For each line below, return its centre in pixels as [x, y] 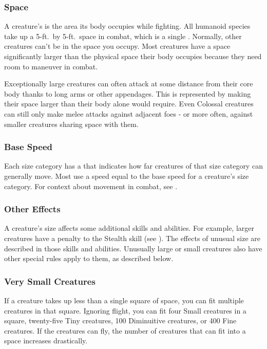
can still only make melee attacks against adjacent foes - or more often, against [129, 113]
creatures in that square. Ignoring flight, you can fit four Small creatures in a [125, 310]
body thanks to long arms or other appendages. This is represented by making [128, 93]
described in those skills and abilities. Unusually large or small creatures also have [133, 248]
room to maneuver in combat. [51, 66]
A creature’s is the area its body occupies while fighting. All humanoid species [127, 26]
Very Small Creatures [50, 281]
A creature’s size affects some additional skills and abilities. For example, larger [129, 228]
